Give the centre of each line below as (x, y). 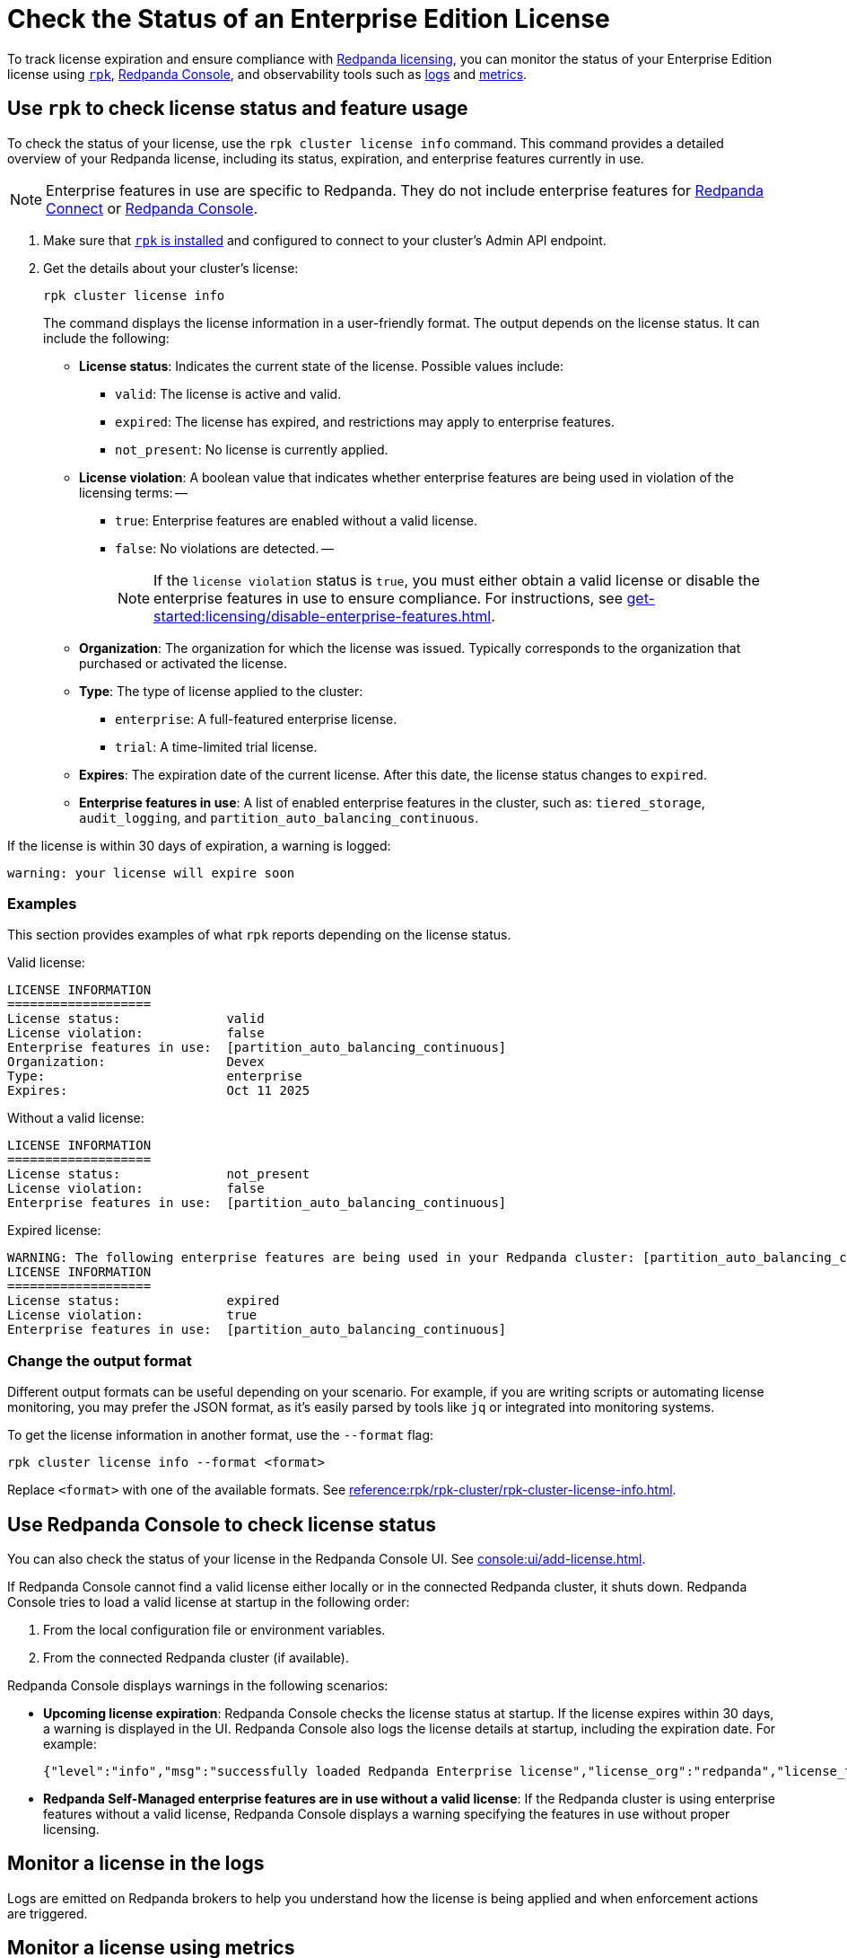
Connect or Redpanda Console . (152, 208)
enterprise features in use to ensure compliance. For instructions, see (388, 598)
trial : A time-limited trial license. (216, 746)
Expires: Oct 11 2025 (159, 1091)
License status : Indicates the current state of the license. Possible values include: (322, 366)
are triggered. (48, 1913)
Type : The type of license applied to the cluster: (221, 691)
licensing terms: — (134, 492)
